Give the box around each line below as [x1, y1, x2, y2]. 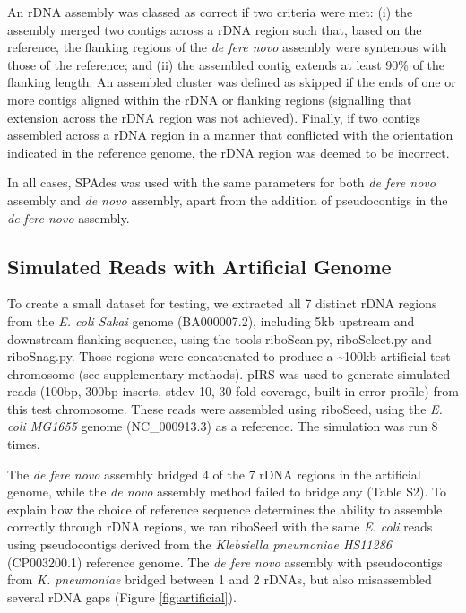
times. [7, 435, 40, 453]
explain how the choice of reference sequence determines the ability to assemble [7, 499, 443, 518]
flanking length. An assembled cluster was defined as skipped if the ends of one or [7, 73, 456, 91]
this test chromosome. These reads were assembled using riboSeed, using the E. [7, 399, 443, 418]
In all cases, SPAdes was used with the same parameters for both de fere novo [7, 173, 436, 192]
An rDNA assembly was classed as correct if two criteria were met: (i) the [7, 3, 413, 21]
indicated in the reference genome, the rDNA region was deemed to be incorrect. [7, 142, 450, 161]
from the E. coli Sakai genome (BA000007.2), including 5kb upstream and [7, 311, 415, 330]
